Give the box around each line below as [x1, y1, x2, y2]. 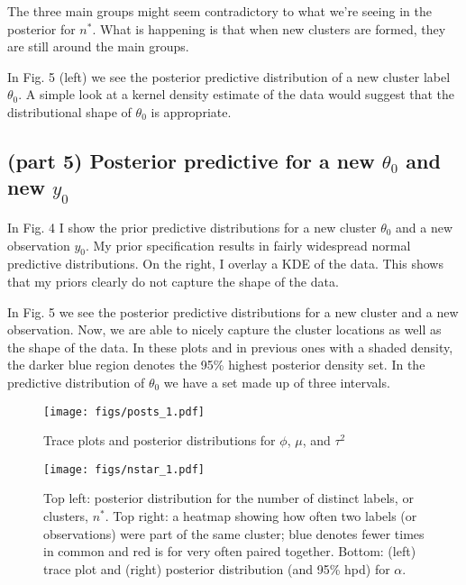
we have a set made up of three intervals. [163, 372, 390, 391]
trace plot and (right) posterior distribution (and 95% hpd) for [43, 559, 390, 578]
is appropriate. [151, 102, 232, 121]
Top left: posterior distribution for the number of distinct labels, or [43, 489, 414, 507]
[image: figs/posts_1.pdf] [43, 405, 205, 418]
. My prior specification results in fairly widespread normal [85, 235, 411, 254]
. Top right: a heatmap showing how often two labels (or [105, 507, 417, 525]
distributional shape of [7, 102, 132, 121]
